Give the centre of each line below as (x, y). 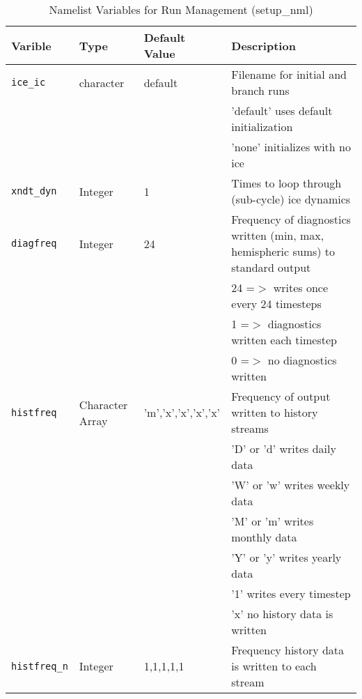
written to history (275, 412)
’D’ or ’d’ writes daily (284, 448)
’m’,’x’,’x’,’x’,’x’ (182, 412)
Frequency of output (281, 396)
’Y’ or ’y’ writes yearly (286, 557)
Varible (31, 45)
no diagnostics (302, 360)
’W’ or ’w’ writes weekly (291, 485)
